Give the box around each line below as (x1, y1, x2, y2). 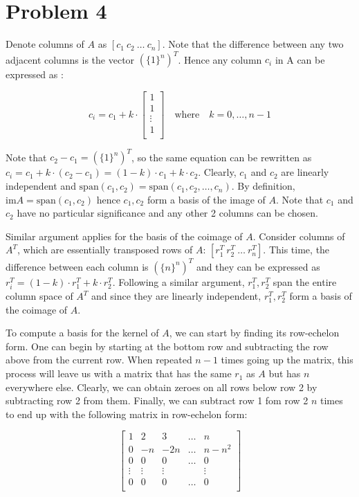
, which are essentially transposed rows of (17, 242, 193, 257)
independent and (6, 179, 76, 193)
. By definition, (231, 179, 295, 193)
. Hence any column (178, 52, 262, 66)
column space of (6, 289, 73, 303)
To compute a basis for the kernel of (6, 325, 159, 340)
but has (268, 366, 301, 381)
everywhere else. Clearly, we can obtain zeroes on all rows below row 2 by (6, 379, 317, 394)
